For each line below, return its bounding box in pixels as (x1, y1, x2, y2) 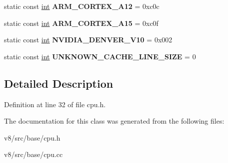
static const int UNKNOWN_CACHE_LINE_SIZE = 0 (4, 51, 196, 61)
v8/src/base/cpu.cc (4, 149, 63, 160)
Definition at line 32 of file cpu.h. (4, 99, 106, 109)
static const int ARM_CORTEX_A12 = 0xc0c (4, 1, 159, 11)
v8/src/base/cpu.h (4, 132, 60, 143)
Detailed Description (4, 75, 113, 91)
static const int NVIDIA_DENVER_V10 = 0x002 (4, 34, 172, 45)
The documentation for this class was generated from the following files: (4, 116, 224, 126)
